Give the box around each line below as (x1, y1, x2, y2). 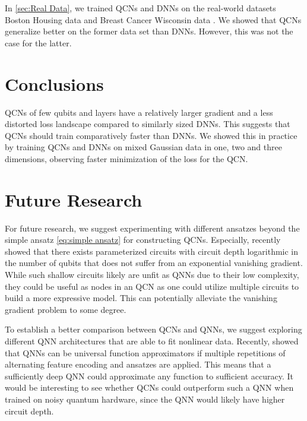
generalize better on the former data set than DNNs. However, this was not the (5, 25, 293, 37)
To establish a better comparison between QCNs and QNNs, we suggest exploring (5, 323, 302, 335)
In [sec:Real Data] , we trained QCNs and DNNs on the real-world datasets (5, 2, 276, 14)
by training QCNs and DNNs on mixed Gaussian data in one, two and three (5, 141, 282, 153)
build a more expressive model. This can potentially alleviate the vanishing (5, 292, 277, 304)
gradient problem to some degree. (5, 303, 126, 315)
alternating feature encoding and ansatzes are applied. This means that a (5, 358, 271, 371)
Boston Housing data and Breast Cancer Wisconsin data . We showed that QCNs (5, 13, 302, 26)
